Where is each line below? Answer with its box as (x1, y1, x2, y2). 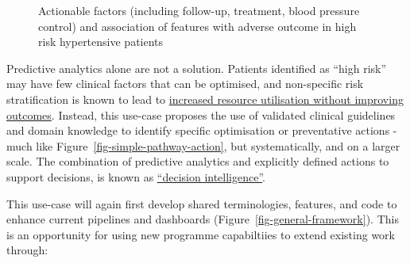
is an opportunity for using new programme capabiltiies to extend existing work (6, 226, 395, 242)
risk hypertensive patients (38, 33, 164, 50)
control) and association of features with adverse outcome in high (38, 17, 357, 34)
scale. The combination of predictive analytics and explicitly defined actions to (6, 153, 389, 170)
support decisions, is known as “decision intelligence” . (6, 168, 266, 185)
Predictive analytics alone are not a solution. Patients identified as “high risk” (6, 59, 387, 76)
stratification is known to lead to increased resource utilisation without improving (6, 90, 404, 107)
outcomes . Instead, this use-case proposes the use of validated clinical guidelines (6, 106, 396, 123)
